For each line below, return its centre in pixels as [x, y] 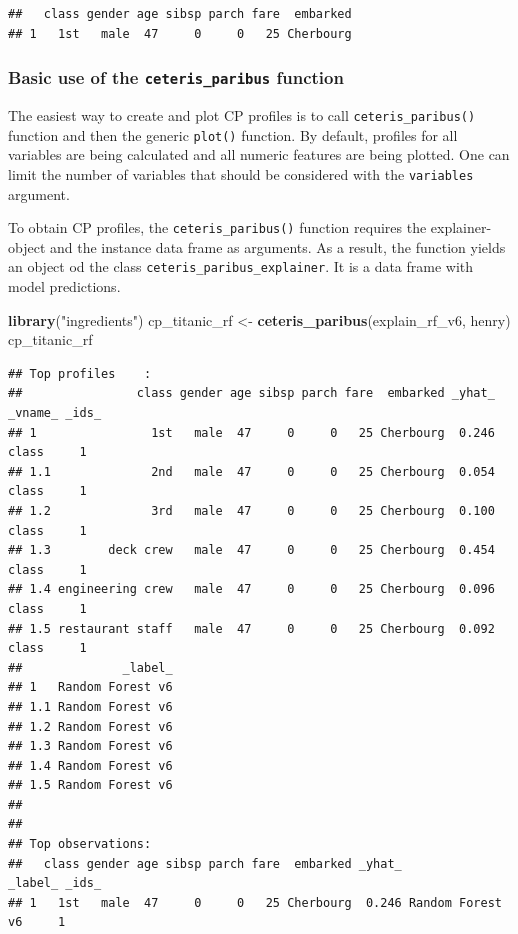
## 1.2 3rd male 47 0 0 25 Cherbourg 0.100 [251, 510]
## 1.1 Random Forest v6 [90, 706]
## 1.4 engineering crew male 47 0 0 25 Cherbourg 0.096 [251, 589]
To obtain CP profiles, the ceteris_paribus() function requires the [217, 227]
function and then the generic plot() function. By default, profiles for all [233, 134]
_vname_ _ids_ [55, 413]
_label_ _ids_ [55, 883]
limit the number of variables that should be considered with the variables [241, 173]
